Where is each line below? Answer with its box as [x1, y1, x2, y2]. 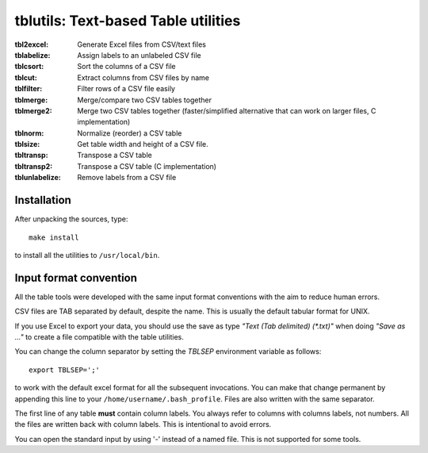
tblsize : [14, 140, 40, 149]
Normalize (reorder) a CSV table [77, 128, 182, 138]
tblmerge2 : [14, 106, 52, 115]
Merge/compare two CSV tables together [77, 95, 212, 105]
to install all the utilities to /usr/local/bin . [14, 250, 160, 259]
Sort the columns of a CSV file [77, 62, 176, 71]
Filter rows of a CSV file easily [77, 84, 176, 94]
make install [29, 232, 79, 242]
